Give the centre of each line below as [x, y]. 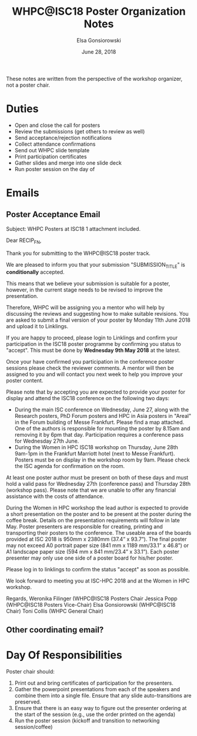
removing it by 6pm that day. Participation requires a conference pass [99, 435]
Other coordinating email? [55, 629]
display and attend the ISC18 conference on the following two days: [88, 398]
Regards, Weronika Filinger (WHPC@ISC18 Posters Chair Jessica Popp [92, 598]
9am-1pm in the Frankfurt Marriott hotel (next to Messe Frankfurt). [95, 454]
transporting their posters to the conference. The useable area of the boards [99, 533]
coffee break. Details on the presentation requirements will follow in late [93, 521]
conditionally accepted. [35, 272]
